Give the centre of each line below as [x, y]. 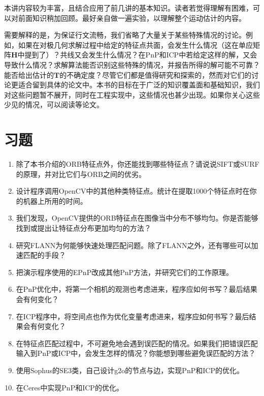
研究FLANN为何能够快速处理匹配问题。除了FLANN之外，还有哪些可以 [134, 245]
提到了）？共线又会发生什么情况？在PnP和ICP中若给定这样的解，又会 [141, 55]
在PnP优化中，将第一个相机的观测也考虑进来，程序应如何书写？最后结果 [137, 289]
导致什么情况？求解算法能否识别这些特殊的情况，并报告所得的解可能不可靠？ [132, 64]
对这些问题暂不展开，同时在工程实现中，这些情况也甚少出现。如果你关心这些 [132, 94]
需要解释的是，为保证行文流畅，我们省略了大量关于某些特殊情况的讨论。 [125, 35]
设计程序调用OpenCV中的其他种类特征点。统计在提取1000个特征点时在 [133, 191]
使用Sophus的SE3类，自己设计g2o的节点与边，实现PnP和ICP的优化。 [130, 370]
